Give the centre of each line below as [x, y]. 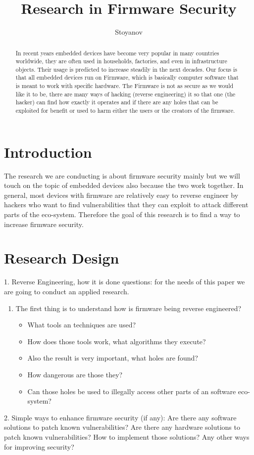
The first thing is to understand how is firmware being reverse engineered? [128, 308]
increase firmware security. [44, 224]
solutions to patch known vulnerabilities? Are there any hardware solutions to [122, 427]
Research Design [62, 258]
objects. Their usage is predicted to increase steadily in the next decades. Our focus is [126, 69]
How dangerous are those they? [75, 374]
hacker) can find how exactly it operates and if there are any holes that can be [117, 102]
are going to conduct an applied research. [67, 291]
